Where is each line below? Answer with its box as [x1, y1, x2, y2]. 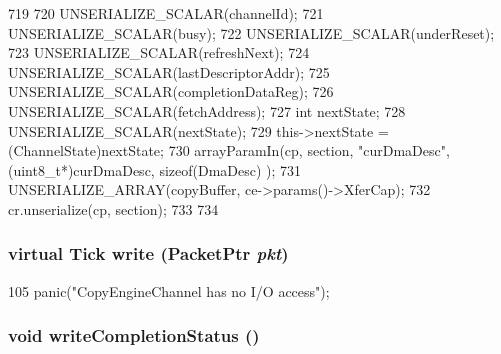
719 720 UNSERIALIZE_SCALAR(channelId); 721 [8, 3, 324, 23]
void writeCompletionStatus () [8, 323, 260, 348]
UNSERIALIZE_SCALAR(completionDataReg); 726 [8, 81, 334, 102]
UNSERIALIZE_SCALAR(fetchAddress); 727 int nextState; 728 [8, 100, 406, 121]
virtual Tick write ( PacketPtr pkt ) [8, 241, 289, 266]
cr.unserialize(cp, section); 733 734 [8, 198, 219, 219]
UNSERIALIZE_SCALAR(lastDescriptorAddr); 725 [8, 61, 330, 82]
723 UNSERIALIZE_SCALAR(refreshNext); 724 [8, 42, 310, 63]
